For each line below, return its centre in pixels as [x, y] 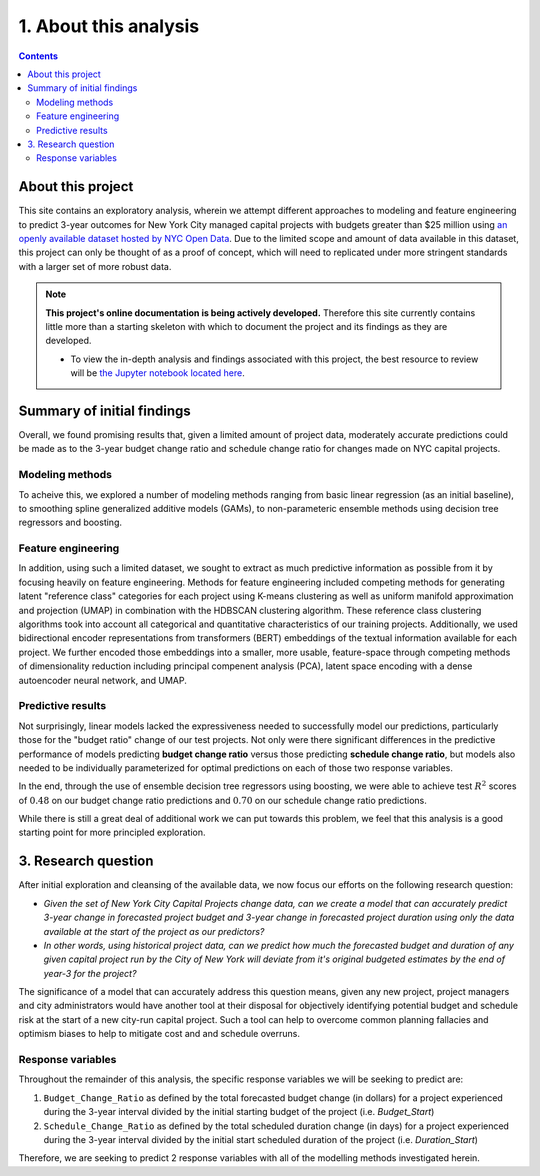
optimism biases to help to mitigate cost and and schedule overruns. [159, 1034]
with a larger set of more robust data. [95, 266]
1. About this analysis [109, 26]
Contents [38, 56]
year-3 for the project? [90, 973]
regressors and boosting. [70, 522]
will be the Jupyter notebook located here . [157, 373]
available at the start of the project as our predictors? [154, 931]
